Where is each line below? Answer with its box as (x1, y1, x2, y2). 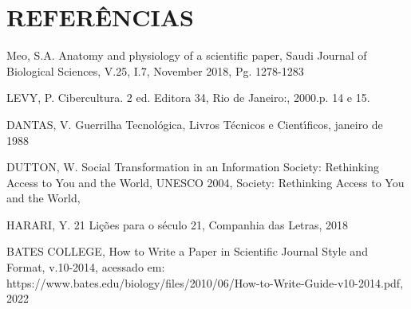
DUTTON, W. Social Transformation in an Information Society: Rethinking (6, 158, 379, 175)
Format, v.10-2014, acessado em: (6, 259, 165, 276)
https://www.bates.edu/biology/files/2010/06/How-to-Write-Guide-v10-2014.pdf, (6, 274, 404, 291)
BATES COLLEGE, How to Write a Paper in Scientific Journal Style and (6, 243, 368, 260)
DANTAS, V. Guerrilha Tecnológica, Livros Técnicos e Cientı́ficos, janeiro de (6, 115, 383, 132)
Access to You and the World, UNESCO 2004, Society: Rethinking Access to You (6, 174, 405, 190)
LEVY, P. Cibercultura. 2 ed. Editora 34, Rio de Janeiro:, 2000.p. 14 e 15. (6, 89, 370, 106)
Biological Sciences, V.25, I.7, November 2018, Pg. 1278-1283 (6, 62, 304, 79)
